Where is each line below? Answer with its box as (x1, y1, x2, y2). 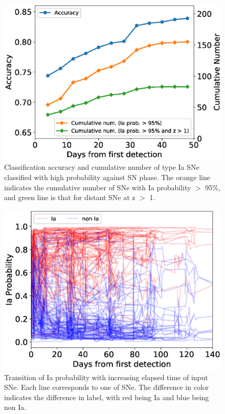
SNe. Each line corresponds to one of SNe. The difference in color (4, 382, 209, 392)
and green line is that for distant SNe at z (4, 192, 136, 203)
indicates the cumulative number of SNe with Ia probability (4, 182, 191, 192)
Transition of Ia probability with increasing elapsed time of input (4, 371, 208, 382)
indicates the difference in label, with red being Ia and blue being (4, 391, 209, 402)
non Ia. (4, 402, 27, 412)
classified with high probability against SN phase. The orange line (4, 171, 210, 182)
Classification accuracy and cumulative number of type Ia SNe (4, 162, 199, 172)
